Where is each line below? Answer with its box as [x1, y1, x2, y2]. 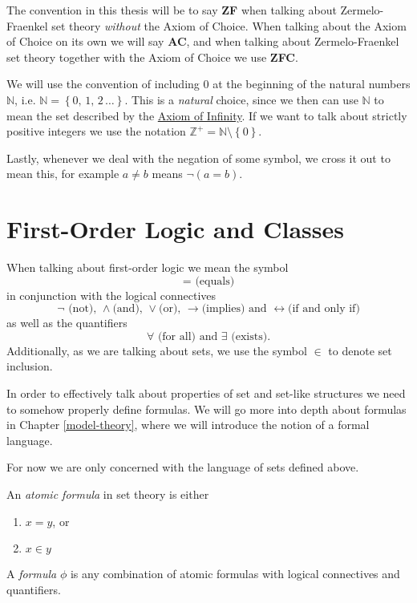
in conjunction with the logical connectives [6, 286, 217, 303]
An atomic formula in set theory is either [6, 486, 209, 502]
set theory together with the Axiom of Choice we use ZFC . [6, 48, 298, 65]
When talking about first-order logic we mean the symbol [6, 259, 289, 276]
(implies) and [201, 303, 267, 315]
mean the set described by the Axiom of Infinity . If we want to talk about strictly [6, 107, 407, 123]
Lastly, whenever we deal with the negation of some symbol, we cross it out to [6, 149, 391, 166]
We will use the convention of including [6, 75, 200, 92]
